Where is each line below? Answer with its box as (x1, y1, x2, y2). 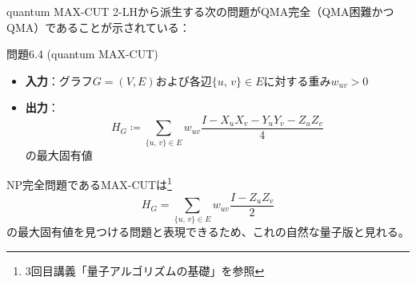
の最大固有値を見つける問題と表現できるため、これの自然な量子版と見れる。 (6, 223, 410, 240)
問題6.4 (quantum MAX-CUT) (6, 45, 158, 62)
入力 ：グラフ (25, 72, 93, 89)
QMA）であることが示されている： (6, 18, 190, 35)
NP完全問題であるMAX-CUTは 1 (6, 174, 172, 193)
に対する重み (263, 72, 331, 89)
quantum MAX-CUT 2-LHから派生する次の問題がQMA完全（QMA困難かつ (6, 3, 394, 19)
